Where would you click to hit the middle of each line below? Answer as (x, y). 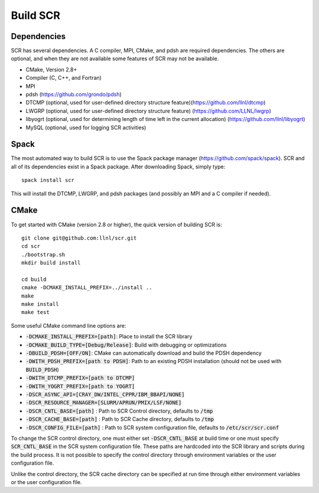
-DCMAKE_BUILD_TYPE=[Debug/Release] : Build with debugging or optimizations (126, 345)
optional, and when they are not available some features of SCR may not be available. (115, 58)
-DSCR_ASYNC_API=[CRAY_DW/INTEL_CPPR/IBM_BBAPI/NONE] (105, 394)
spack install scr (48, 180)
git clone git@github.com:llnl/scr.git (79, 238)
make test (35, 312)
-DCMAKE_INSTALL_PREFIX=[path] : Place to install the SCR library (109, 337)
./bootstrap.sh (43, 254)
